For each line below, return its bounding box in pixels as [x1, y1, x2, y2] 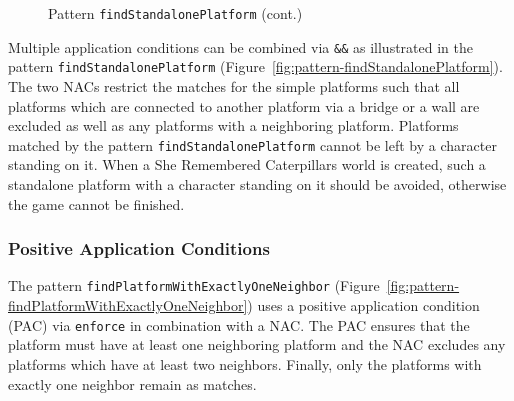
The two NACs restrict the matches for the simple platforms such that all [8, 75, 460, 96]
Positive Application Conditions [8, 236, 270, 261]
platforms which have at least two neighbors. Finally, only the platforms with [8, 353, 482, 374]
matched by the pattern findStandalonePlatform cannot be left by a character [8, 134, 497, 155]
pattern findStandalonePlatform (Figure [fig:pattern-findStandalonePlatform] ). [8, 56, 503, 77]
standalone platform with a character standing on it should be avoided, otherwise [8, 174, 507, 194]
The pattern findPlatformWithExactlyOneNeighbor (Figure [8, 275, 380, 296]
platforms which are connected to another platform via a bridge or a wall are [8, 95, 480, 116]
